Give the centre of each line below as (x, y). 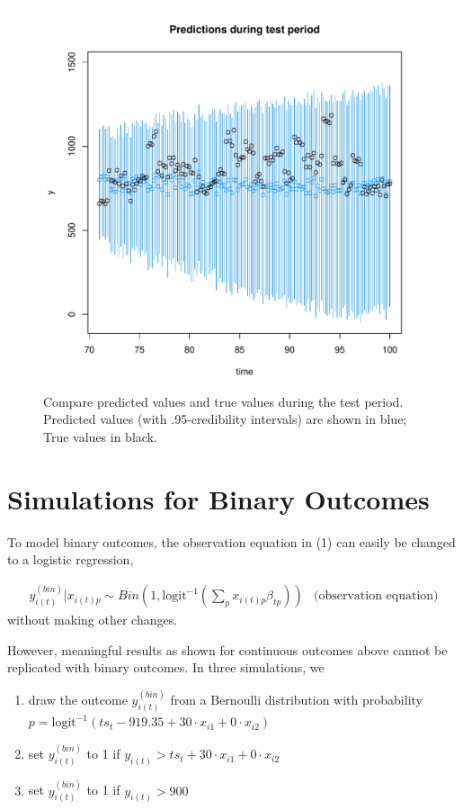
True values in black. (100, 436)
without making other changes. (93, 620)
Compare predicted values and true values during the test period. (223, 401)
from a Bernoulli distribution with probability (296, 700)
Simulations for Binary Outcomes (218, 498)
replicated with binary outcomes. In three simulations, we (166, 667)
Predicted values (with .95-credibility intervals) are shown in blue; (225, 419)
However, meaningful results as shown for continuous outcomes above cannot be (227, 649)
